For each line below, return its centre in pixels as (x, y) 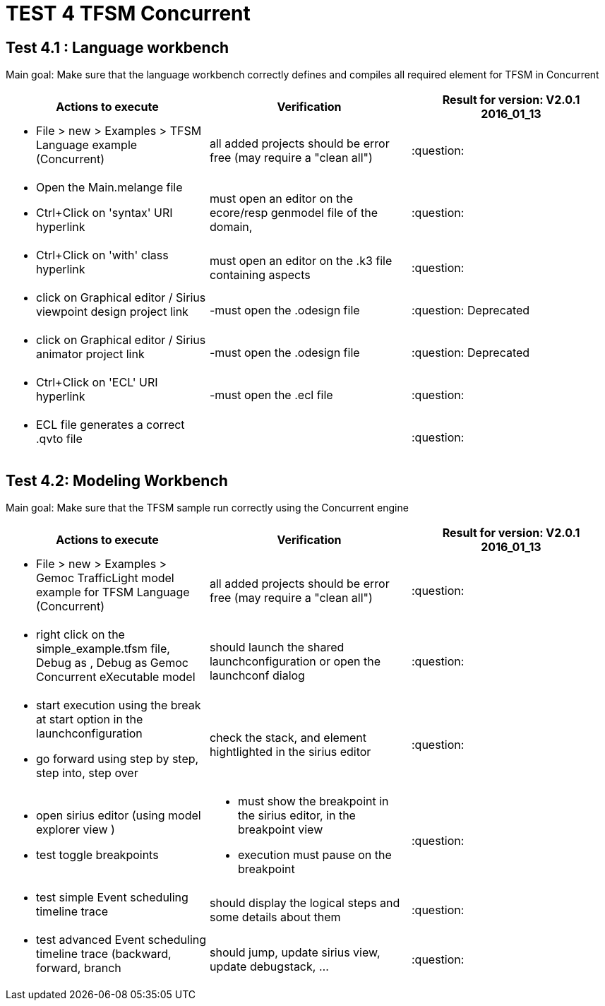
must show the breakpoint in (313, 801)
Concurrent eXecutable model (116, 677)
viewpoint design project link (112, 312)
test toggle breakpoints (97, 855)
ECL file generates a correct (110, 425)
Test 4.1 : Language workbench (118, 47)
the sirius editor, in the (296, 816)
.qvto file (59, 439)
